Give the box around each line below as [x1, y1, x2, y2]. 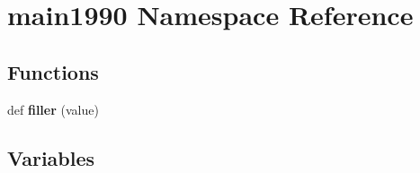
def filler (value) [7, 99, 99, 118]
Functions [7, 57, 99, 85]
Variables [7, 143, 95, 171]
